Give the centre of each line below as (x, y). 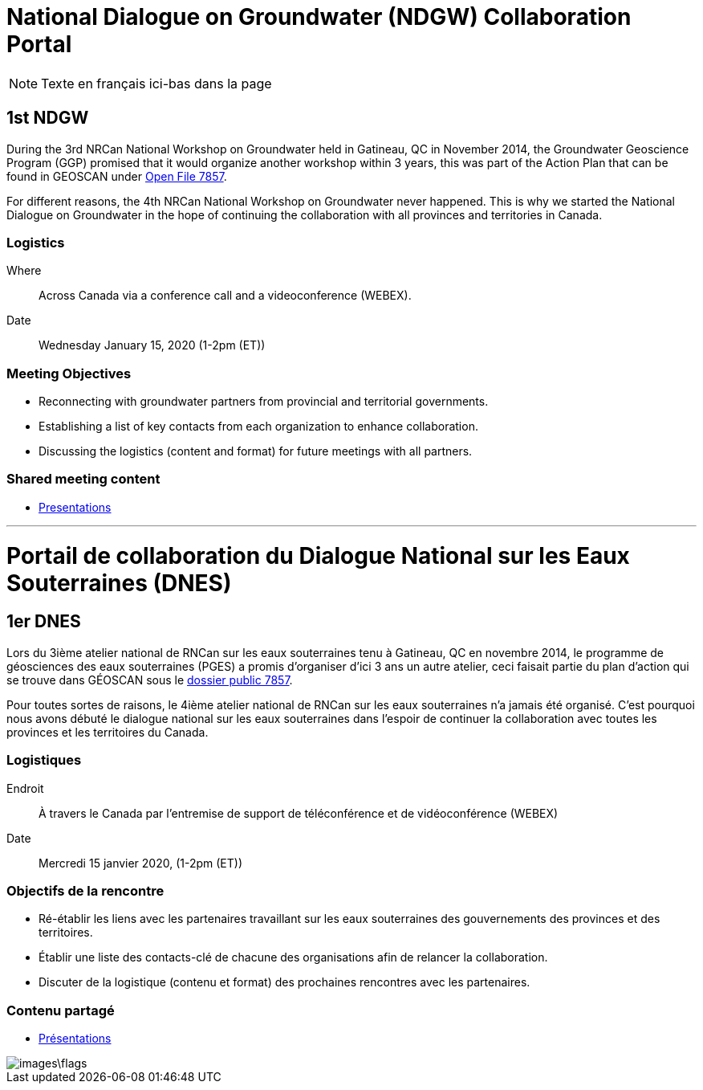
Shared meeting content (83, 479)
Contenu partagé (61, 1010)
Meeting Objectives (69, 373)
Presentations (75, 507)
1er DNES (44, 622)
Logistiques (44, 760)
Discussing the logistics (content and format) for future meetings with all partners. (256, 451)
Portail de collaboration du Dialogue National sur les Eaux (318, 555)
